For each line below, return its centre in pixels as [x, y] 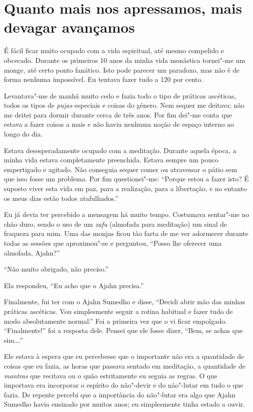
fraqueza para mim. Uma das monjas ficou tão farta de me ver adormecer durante [126, 233]
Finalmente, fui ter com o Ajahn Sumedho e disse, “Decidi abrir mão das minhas [125, 302]
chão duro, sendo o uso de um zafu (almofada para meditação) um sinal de [116, 224]
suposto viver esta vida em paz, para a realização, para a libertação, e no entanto [126, 188]
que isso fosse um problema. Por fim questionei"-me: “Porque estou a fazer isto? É [126, 179]
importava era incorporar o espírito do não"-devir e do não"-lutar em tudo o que [124, 385]
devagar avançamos [69, 27]
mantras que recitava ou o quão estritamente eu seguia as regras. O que [111, 375]
